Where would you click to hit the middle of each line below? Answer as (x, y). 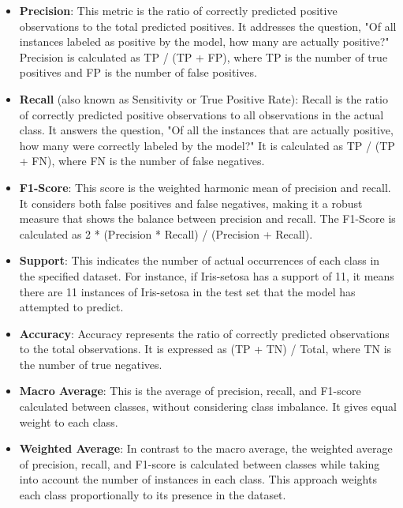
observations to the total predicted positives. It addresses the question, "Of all (208, 26)
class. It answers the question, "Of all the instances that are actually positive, (206, 130)
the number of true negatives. (91, 364)
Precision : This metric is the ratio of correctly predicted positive (178, 10)
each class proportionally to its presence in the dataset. (153, 495)
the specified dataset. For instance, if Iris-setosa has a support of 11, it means (207, 275)
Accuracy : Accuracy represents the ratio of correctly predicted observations (204, 333)
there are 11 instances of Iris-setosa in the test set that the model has (187, 291)
